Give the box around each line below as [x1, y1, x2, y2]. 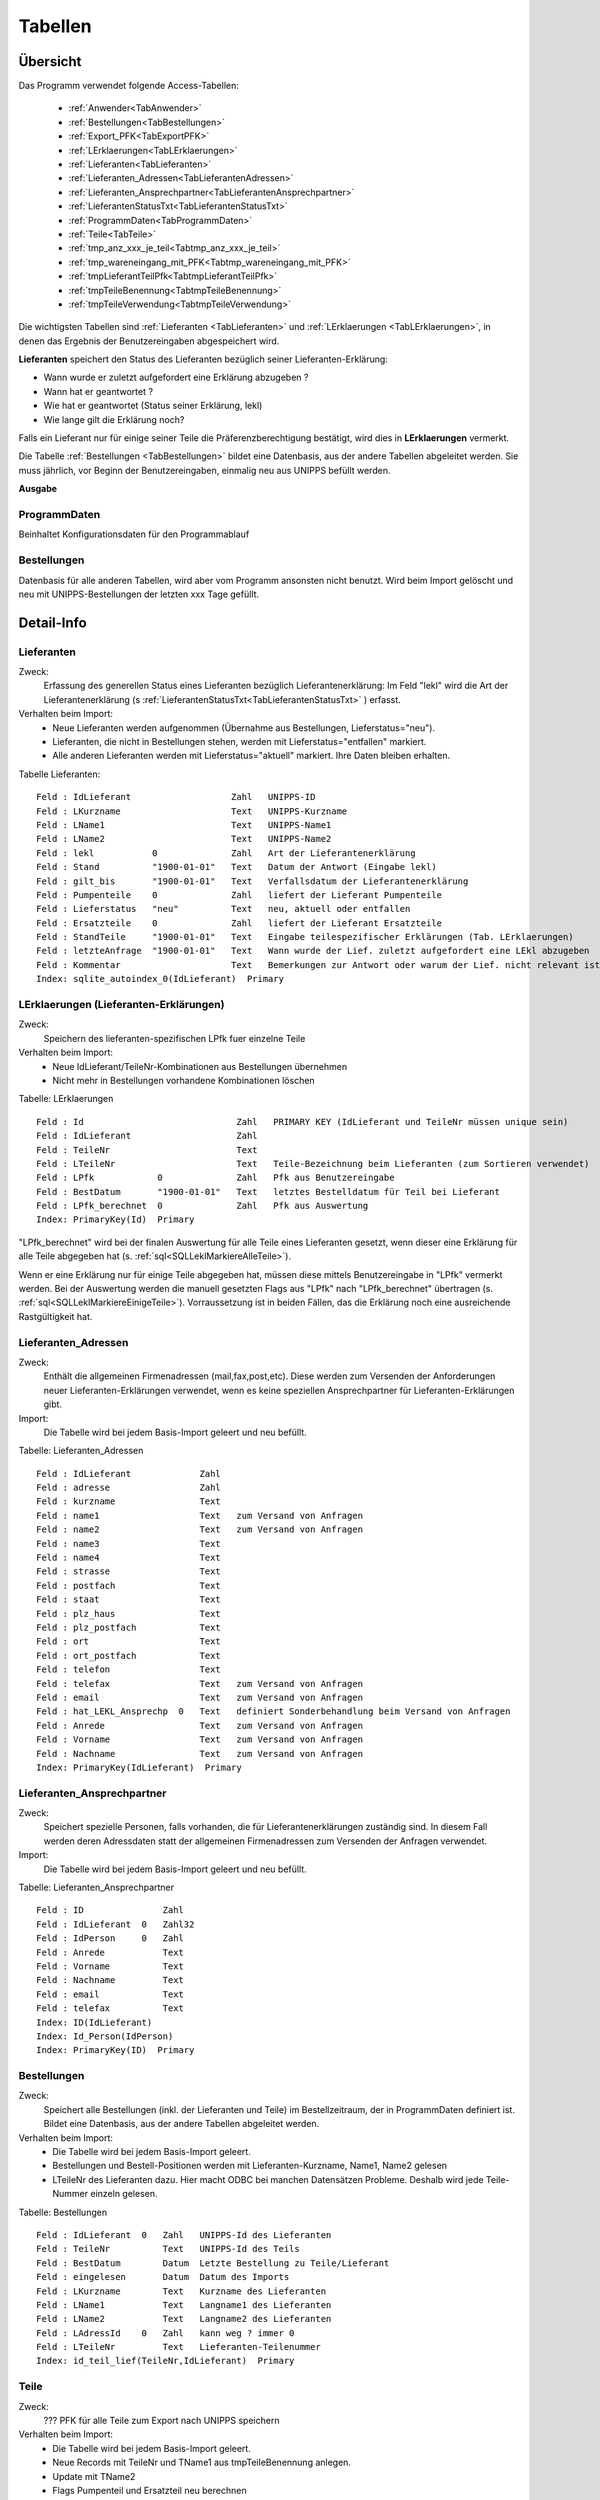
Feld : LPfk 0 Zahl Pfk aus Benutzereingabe [36, 1172, 395, 1184]
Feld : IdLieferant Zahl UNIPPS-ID [36, 791, 316, 803]
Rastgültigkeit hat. [18, 1310, 93, 1322]
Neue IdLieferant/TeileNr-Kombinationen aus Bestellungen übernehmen [52, 1060, 348, 1072]
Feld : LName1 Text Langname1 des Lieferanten [36, 2299, 332, 2310]
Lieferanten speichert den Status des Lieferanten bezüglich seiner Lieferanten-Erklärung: [18, 353, 389, 365]
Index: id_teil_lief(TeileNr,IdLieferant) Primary [36, 2355, 295, 2367]
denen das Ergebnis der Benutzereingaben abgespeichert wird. [18, 335, 280, 347]
